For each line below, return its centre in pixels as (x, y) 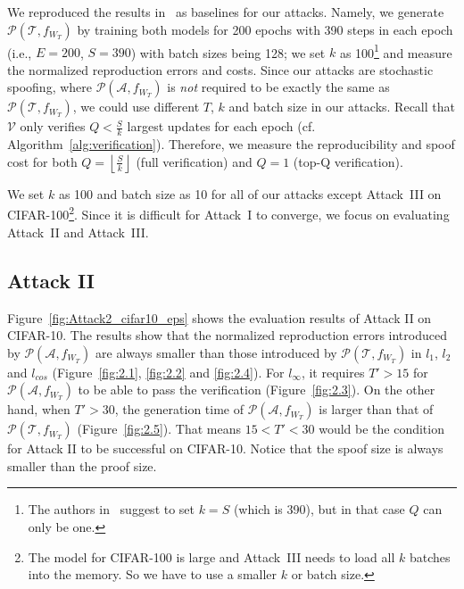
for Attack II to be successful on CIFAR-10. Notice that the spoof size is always (225, 448)
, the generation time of (179, 409)
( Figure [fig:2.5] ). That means (159, 429)
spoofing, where (50, 87)
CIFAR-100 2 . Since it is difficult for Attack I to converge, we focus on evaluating (228, 213)
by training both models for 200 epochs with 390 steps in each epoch (265, 29)
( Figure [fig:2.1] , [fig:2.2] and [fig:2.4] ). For (168, 372)
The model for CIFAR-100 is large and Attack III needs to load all (211, 556)
